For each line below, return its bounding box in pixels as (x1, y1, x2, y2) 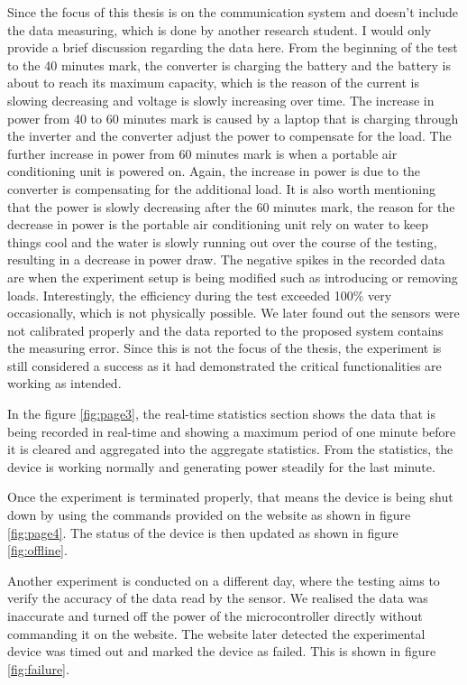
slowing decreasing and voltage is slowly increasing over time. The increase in (7, 90, 435, 109)
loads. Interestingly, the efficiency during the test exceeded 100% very (7, 285, 392, 304)
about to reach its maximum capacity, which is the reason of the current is (7, 73, 419, 92)
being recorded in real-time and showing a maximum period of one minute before (7, 421, 456, 440)
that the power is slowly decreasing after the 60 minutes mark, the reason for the (7, 197, 455, 216)
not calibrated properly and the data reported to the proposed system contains (7, 320, 444, 339)
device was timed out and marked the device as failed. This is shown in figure (7, 642, 436, 661)
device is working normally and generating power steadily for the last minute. (7, 457, 435, 476)
